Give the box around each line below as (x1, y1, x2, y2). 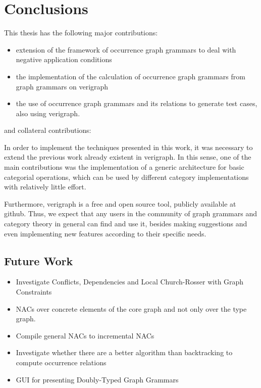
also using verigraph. (16, 108, 80, 118)
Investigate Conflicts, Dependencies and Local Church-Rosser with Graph (16, 276, 244, 287)
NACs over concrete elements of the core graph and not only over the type (16, 303, 247, 314)
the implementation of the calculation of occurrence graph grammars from (16, 71, 245, 81)
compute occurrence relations (16, 357, 107, 367)
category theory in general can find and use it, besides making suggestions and (4, 218, 247, 229)
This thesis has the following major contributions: (4, 27, 158, 38)
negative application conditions (16, 54, 112, 65)
